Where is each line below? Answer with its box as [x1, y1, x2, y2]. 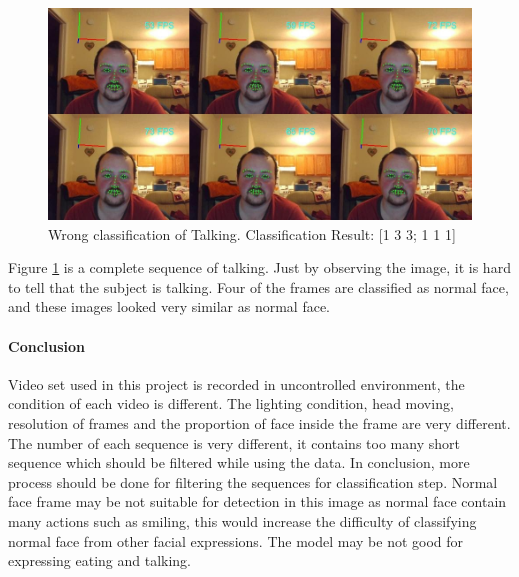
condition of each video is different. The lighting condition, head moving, [8, 393, 454, 414]
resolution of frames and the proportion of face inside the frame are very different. [8, 412, 511, 433]
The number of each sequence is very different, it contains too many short [8, 432, 460, 453]
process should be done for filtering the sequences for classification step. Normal [8, 471, 498, 492]
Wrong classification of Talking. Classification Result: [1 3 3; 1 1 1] [48, 223, 456, 244]
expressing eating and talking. [8, 550, 191, 571]
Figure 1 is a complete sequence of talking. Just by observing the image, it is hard [8, 257, 511, 278]
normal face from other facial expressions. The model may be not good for [8, 530, 464, 551]
